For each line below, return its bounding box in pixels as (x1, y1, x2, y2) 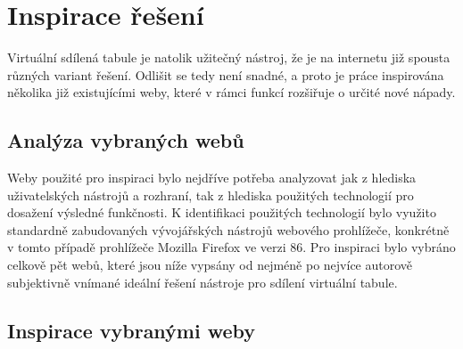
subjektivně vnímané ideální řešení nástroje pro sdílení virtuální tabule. (7, 272, 398, 291)
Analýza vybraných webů (7, 126, 244, 154)
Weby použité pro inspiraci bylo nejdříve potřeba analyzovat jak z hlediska (7, 168, 417, 187)
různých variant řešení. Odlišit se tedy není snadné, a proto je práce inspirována (7, 65, 444, 84)
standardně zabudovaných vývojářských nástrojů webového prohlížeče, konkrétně (7, 220, 450, 239)
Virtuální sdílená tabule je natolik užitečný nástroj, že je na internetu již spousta (7, 48, 451, 67)
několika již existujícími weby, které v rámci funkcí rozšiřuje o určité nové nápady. (7, 83, 456, 101)
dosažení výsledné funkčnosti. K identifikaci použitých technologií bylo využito (7, 203, 436, 222)
